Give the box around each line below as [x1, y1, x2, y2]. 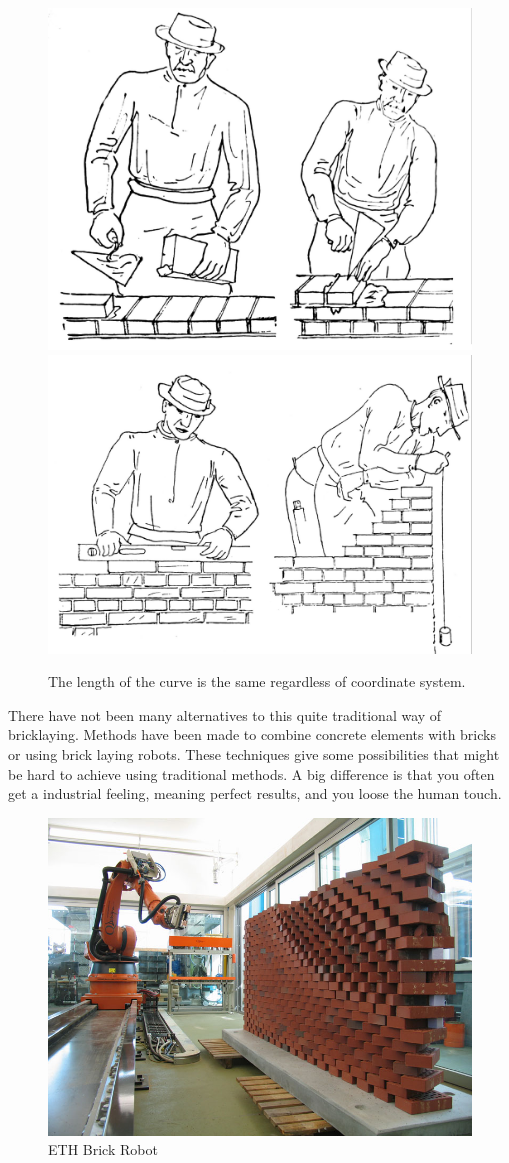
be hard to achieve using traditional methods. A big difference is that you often [8, 763, 495, 784]
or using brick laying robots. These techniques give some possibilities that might [8, 743, 500, 764]
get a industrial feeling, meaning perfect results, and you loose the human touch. [8, 783, 502, 804]
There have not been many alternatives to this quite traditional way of [8, 704, 442, 725]
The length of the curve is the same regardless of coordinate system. [48, 671, 466, 692]
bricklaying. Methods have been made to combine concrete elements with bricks [8, 724, 496, 745]
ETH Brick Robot [48, 1139, 158, 1160]
